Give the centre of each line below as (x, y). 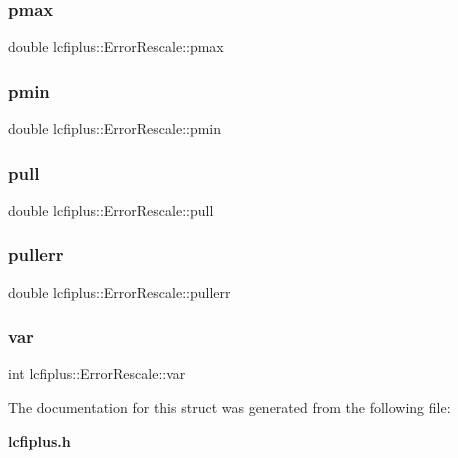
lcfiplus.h (39, 440)
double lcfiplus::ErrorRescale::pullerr (119, 291)
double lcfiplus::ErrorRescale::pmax (116, 46)
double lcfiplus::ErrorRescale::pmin (115, 128)
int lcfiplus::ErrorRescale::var (97, 373)
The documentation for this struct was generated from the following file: (229, 407)
